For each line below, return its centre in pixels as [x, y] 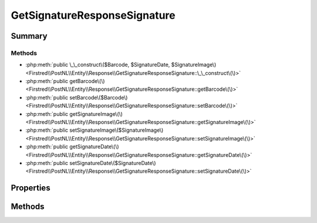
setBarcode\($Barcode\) [99, 97]
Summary [29, 36]
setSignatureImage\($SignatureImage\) [117, 130]
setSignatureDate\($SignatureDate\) [113, 163]
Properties [31, 188]
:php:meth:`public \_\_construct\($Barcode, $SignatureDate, [98, 65]
